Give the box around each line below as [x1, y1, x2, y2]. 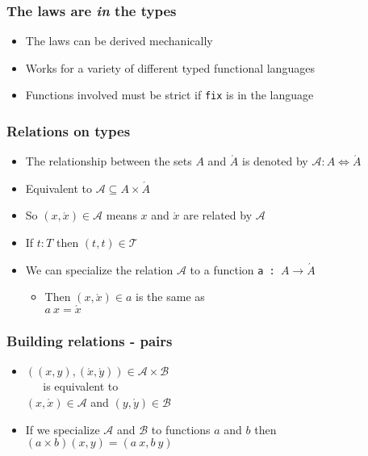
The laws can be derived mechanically [25, 32, 213, 49]
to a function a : [190, 261, 275, 278]
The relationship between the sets [25, 153, 192, 169]
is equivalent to [43, 378, 119, 395]
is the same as [136, 288, 205, 305]
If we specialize [25, 420, 100, 437]
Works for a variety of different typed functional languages [25, 59, 315, 76]
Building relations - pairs [6, 331, 173, 351]
